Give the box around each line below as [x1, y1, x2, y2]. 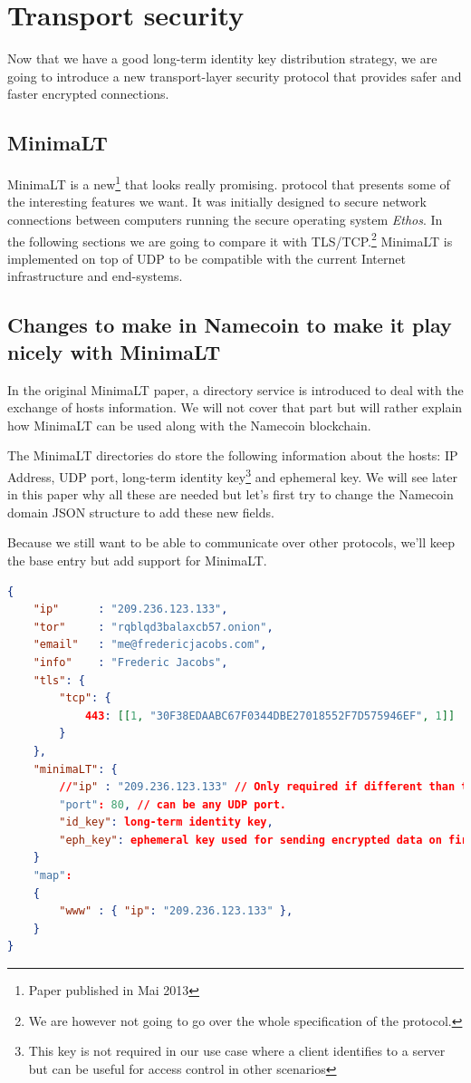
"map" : [33, 869, 72, 883]
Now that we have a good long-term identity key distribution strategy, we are [7, 49, 437, 68]
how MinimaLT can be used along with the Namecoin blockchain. [7, 415, 371, 434]
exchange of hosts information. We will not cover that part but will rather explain [7, 398, 463, 417]
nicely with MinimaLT [7, 337, 221, 365]
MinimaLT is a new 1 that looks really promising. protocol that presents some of [7, 172, 450, 193]
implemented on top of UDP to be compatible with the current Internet [7, 248, 406, 267]
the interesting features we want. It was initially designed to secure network [7, 192, 427, 211]
